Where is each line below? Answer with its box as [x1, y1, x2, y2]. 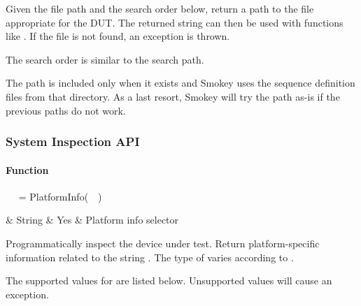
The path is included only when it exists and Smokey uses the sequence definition [6, 75, 355, 90]
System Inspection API [6, 133, 140, 150]
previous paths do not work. [6, 103, 126, 117]
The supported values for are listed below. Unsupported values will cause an [6, 273, 332, 288]
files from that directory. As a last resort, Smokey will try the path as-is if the [6, 89, 340, 103]
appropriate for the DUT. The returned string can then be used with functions [6, 15, 344, 29]
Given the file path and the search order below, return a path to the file [6, 1, 314, 15]
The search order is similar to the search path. [6, 52, 204, 66]
